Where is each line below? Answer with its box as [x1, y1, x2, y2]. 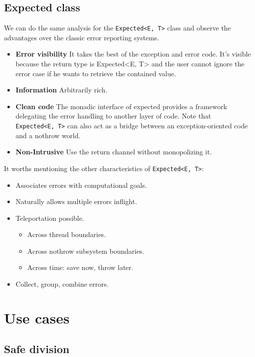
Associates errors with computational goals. [15, 179, 147, 190]
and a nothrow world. [15, 130, 81, 140]
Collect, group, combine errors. [15, 279, 109, 289]
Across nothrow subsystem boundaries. [27, 245, 145, 256]
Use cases [4, 307, 70, 327]
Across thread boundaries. [27, 229, 106, 239]
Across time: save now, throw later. [27, 262, 133, 272]
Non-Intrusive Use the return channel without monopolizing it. [15, 147, 212, 157]
